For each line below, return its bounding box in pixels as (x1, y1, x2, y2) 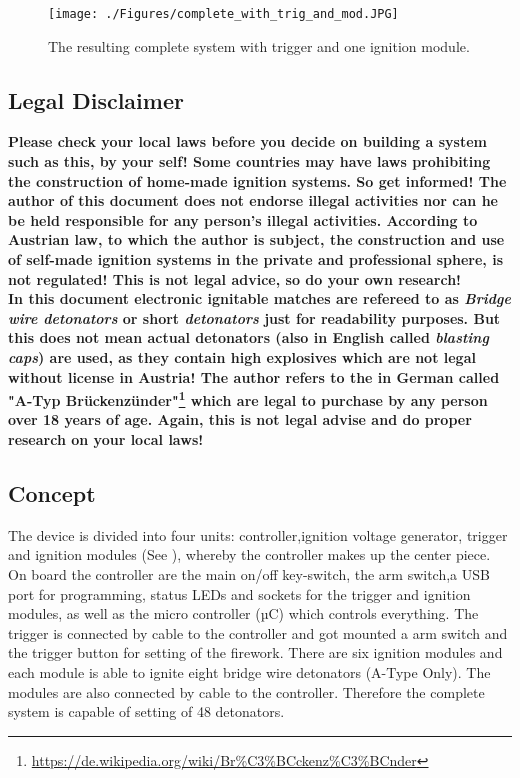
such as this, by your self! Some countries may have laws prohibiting (8, 151, 491, 172)
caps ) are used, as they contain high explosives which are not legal (8, 346, 476, 367)
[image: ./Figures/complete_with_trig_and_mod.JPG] (48, 7, 399, 21)
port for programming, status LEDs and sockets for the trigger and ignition (8, 583, 471, 604)
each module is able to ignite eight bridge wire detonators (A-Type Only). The (8, 661, 491, 682)
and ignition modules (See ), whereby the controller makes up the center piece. (8, 544, 491, 565)
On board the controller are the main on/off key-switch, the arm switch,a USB (8, 564, 490, 584)
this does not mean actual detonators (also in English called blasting (8, 327, 489, 348)
